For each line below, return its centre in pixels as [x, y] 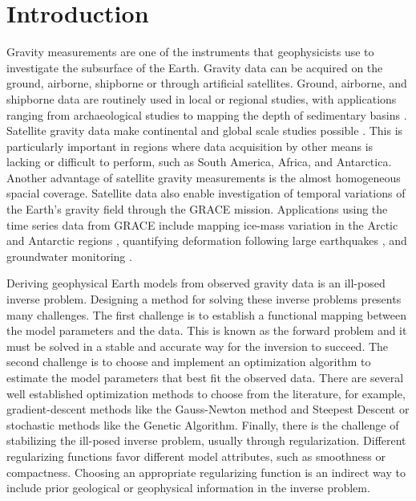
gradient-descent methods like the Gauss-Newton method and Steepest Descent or [208, 409]
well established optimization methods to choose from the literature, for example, [206, 393]
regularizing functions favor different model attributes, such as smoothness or [196, 456]
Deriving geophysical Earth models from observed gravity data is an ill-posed [196, 283]
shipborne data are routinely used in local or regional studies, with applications [202, 98]
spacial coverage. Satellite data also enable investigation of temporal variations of [206, 193]
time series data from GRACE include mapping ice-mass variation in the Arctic [202, 224]
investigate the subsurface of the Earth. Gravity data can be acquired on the [195, 67]
